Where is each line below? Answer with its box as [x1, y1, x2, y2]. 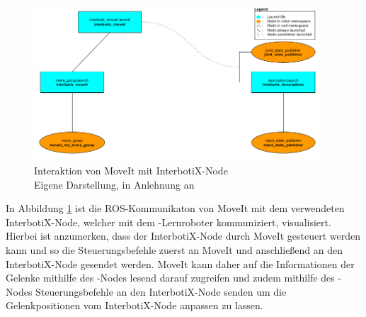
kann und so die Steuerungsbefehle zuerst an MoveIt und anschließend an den [6, 242, 343, 257]
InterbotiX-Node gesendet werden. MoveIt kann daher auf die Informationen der [6, 256, 355, 271]
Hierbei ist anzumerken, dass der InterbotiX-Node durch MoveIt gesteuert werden [6, 228, 361, 243]
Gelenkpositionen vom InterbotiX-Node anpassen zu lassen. [6, 298, 263, 313]
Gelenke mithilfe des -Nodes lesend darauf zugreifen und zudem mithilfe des [6, 270, 335, 285]
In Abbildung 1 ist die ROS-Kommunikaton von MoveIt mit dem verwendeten [6, 201, 345, 216]
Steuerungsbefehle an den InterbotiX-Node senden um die [35, 284, 287, 299]
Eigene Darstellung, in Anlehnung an [34, 177, 195, 191]
